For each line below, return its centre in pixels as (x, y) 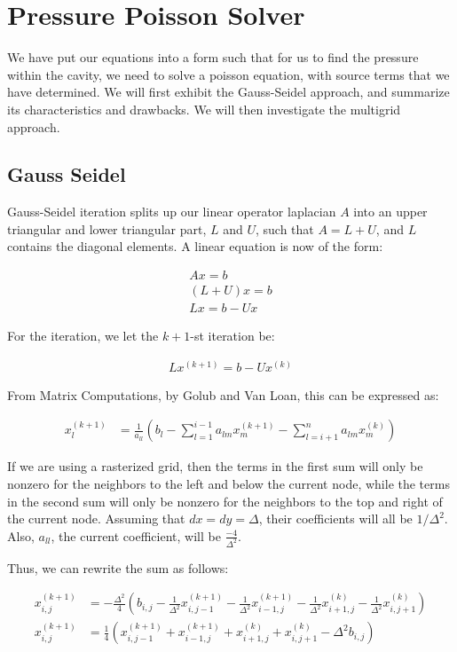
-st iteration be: (232, 336)
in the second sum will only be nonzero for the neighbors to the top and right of (225, 501)
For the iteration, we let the (83, 336)
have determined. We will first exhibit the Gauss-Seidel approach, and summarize (228, 92)
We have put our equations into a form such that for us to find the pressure (213, 57)
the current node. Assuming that (96, 518)
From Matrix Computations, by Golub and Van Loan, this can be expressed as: (223, 394)
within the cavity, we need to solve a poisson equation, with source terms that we (228, 74)
